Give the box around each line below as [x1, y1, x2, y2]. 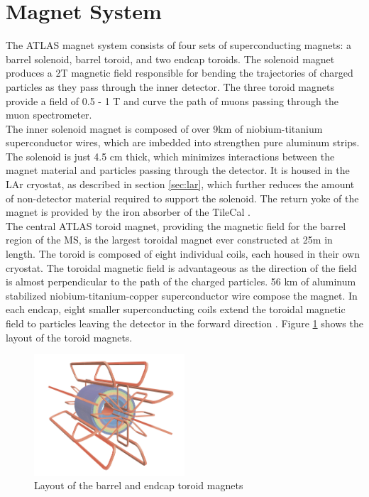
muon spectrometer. [6, 107, 92, 122]
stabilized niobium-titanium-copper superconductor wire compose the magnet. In [6, 288, 358, 302]
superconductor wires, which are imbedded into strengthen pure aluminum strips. [6, 135, 360, 150]
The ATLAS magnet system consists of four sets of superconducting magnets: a [6, 38, 352, 53]
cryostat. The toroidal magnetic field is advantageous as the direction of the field [6, 260, 357, 275]
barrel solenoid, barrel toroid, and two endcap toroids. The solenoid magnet [6, 51, 335, 66]
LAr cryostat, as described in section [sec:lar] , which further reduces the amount [6, 177, 355, 192]
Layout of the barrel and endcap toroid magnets [34, 478, 243, 493]
